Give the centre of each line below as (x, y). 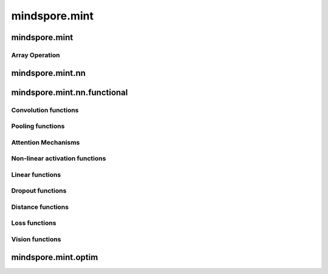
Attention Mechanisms (46, 142)
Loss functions (34, 223)
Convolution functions (45, 110)
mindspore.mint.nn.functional (70, 92)
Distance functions (40, 207)
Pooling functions (38, 126)
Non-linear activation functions (59, 159)
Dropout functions (39, 191)
